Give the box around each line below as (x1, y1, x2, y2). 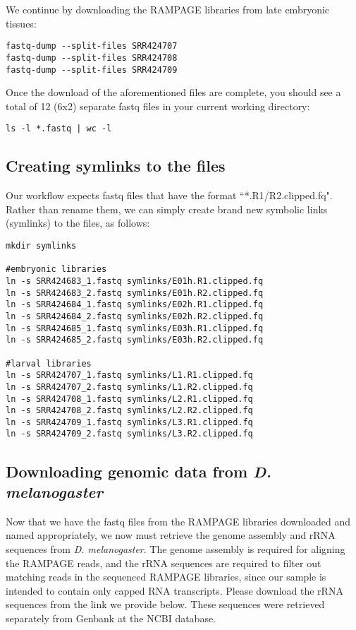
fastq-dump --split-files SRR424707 (6, 41, 178, 52)
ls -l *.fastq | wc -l (6, 124, 112, 134)
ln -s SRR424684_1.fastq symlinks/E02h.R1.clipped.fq (6, 299, 264, 310)
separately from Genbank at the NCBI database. (6, 610, 216, 625)
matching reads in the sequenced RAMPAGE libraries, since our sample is (6, 569, 326, 584)
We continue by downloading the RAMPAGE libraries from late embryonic (6, 2, 330, 16)
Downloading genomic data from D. (6, 460, 271, 482)
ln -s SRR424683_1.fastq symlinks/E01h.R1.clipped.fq (6, 275, 264, 286)
